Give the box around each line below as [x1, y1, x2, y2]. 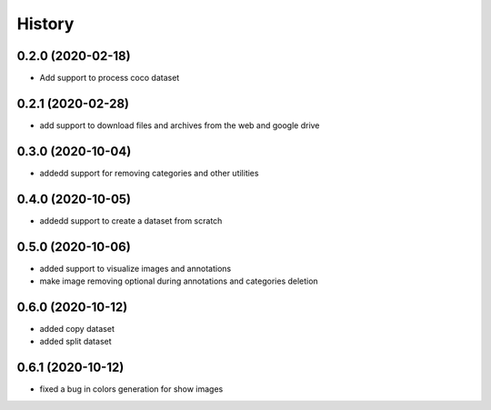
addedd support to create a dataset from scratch [39, 215, 223, 226]
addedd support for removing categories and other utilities [39, 167, 259, 178]
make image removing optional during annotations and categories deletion [39, 275, 318, 286]
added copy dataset [39, 323, 115, 334]
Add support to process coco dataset [39, 73, 180, 84]
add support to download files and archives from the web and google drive [39, 119, 320, 131]
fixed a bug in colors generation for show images [39, 384, 224, 395]
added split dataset [39, 336, 113, 347]
